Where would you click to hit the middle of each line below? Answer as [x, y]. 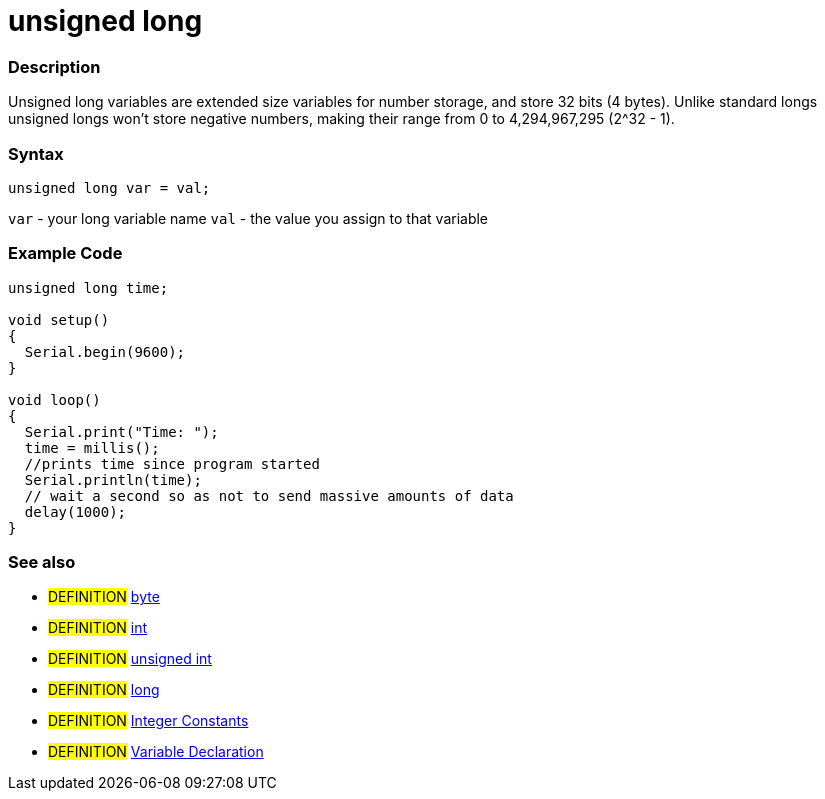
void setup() [59, 319]
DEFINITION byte [104, 597]
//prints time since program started [172, 463]
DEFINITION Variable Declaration [156, 752]
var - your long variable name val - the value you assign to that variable [248, 218]
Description [54, 66]
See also [42, 562]
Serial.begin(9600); [105, 351]
